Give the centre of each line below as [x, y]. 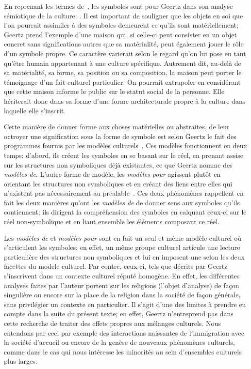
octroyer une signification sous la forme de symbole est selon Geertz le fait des [120, 136]
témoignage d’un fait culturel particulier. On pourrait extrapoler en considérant [122, 82]
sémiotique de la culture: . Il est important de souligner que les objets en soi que [124, 15]
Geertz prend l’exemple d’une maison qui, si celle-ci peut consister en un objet [121, 34]
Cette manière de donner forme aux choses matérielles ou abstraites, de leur [117, 127]
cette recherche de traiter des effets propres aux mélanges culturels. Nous [112, 323]
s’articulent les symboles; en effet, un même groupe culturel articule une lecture [122, 247]
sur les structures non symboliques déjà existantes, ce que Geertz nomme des [118, 164]
